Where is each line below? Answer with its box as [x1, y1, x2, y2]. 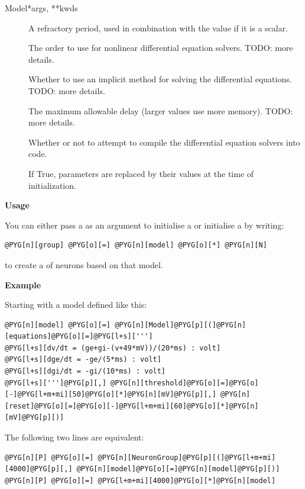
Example [5, 278, 41, 291]
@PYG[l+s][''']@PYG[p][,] [5, 378, 106, 387]
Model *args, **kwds [5, 2, 78, 14]
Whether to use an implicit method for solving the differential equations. [28, 73, 292, 85]
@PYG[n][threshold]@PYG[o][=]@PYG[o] [110, 378, 259, 387]
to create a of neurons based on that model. [5, 258, 163, 271]
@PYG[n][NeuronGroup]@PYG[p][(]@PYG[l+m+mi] [98, 453, 276, 462]
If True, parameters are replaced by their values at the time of [28, 167, 254, 179]
